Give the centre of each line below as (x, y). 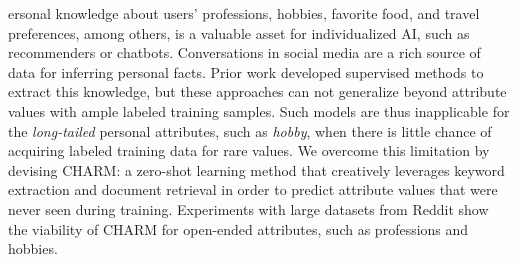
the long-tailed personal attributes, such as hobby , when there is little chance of (250, 130)
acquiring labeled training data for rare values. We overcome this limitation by (249, 150)
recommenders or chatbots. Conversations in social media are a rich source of (244, 52)
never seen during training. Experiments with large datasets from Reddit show (248, 208)
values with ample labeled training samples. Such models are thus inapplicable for (259, 110)
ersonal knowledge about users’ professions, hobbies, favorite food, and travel (244, 13)
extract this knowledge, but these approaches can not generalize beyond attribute (257, 91)
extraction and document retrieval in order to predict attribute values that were (253, 189)
